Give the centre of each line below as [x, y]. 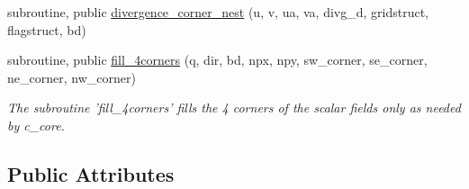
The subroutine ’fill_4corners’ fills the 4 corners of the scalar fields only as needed [234, 108]
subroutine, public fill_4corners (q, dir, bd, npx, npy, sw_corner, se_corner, [217, 60]
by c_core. [36, 125]
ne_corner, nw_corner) [72, 77]
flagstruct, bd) [47, 29]
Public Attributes [91, 173]
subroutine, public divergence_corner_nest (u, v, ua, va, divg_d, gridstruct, [218, 12]
